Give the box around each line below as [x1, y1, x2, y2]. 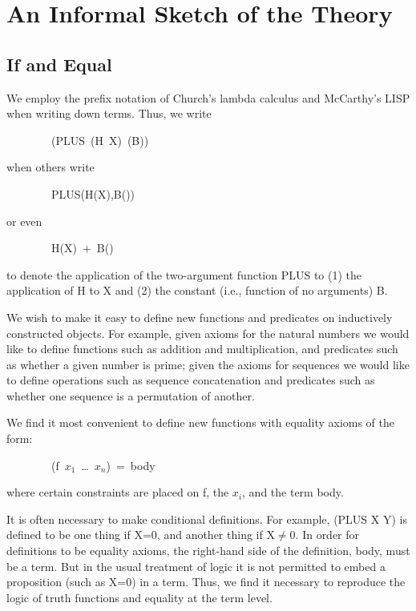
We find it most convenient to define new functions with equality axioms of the [6, 414, 395, 431]
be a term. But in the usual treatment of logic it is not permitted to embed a [6, 557, 386, 574]
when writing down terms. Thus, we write [6, 105, 212, 122]
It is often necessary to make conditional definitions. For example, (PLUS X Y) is [6, 510, 407, 527]
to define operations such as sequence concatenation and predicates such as [6, 372, 375, 388]
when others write [6, 159, 95, 175]
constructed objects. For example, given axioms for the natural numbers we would [6, 324, 410, 341]
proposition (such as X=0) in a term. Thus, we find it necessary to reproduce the [6, 573, 406, 590]
